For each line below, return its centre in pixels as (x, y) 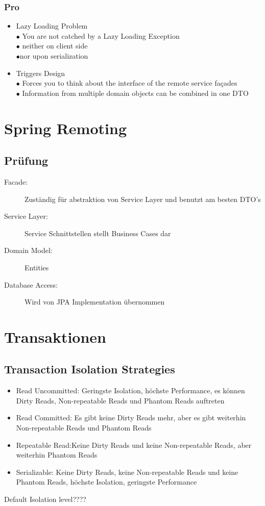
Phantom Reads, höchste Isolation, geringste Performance (106, 482)
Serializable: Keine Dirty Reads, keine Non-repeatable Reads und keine (127, 472)
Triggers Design (41, 73)
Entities (37, 267)
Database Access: (31, 284)
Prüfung (26, 160)
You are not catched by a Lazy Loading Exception (101, 35)
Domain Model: (28, 250)
